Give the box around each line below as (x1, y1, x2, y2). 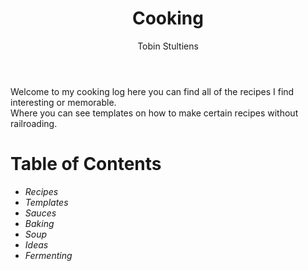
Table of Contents (10, 153, 162, 176)
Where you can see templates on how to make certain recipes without (10, 107, 299, 119)
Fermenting (24, 249, 73, 261)
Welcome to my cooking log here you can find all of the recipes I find (10, 85, 295, 97)
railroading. (10, 117, 58, 129)
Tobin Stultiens (137, 40, 199, 52)
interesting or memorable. (10, 96, 117, 108)
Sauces (24, 207, 57, 219)
